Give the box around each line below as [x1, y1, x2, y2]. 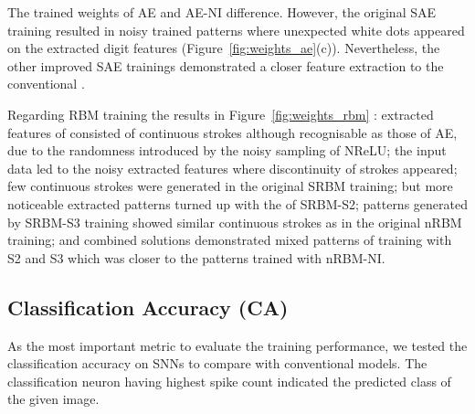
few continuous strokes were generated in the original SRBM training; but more [7, 176, 453, 196]
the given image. [7, 389, 100, 409]
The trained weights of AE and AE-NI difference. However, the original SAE [7, 3, 437, 21]
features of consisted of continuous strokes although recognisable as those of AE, [7, 122, 458, 142]
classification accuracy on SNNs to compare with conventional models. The [7, 354, 427, 373]
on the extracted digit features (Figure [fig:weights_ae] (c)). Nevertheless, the [7, 38, 440, 58]
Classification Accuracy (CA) [7, 292, 289, 321]
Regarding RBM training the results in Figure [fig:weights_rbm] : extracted [7, 104, 434, 123]
